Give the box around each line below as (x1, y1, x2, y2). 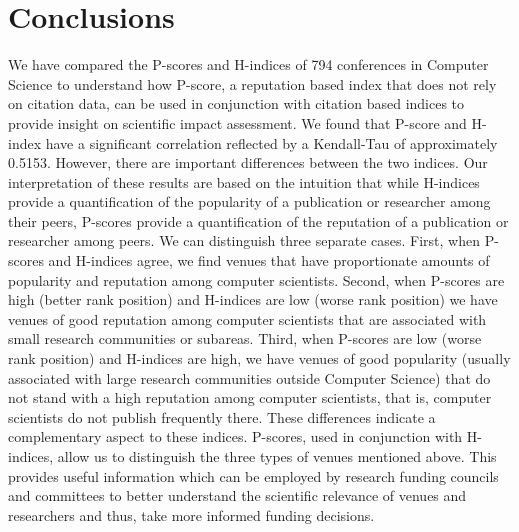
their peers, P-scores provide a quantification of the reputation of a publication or (8, 210, 509, 231)
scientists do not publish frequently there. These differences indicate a (8, 406, 436, 427)
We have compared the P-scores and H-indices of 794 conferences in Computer (8, 54, 489, 75)
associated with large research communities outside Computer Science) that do (8, 367, 491, 388)
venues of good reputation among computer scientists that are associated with (8, 308, 487, 329)
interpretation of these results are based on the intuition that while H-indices (8, 171, 480, 192)
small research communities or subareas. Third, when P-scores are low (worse (8, 328, 482, 349)
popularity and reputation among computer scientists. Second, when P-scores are (8, 269, 505, 290)
